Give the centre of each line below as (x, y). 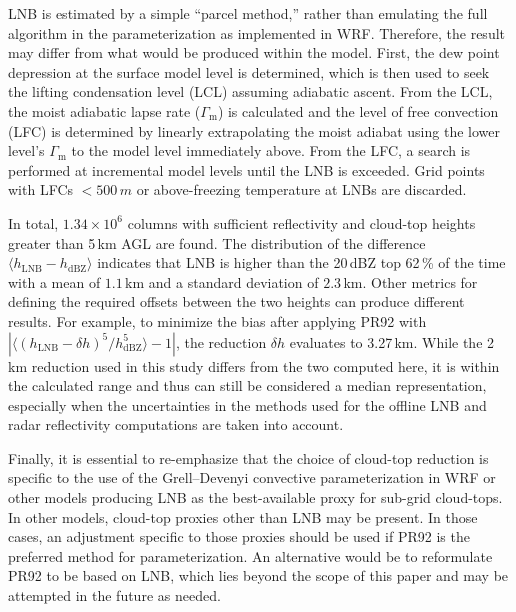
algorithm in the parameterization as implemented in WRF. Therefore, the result (256, 32)
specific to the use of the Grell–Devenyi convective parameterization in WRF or (252, 477)
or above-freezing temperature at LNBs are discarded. (301, 189)
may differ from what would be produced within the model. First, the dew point (254, 52)
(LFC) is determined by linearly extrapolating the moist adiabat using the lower (254, 130)
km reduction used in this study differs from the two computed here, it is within (254, 365)
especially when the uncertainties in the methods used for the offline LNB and (247, 404)
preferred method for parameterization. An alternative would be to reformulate (250, 555)
